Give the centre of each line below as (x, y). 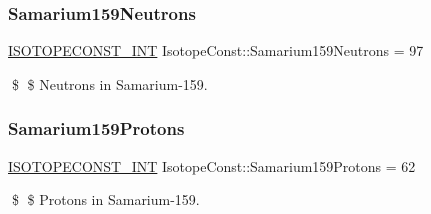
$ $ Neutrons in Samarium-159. (109, 83)
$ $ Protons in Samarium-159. (105, 199)
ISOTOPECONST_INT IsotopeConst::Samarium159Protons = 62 (212, 165)
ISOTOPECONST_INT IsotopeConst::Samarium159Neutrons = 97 (216, 50)
